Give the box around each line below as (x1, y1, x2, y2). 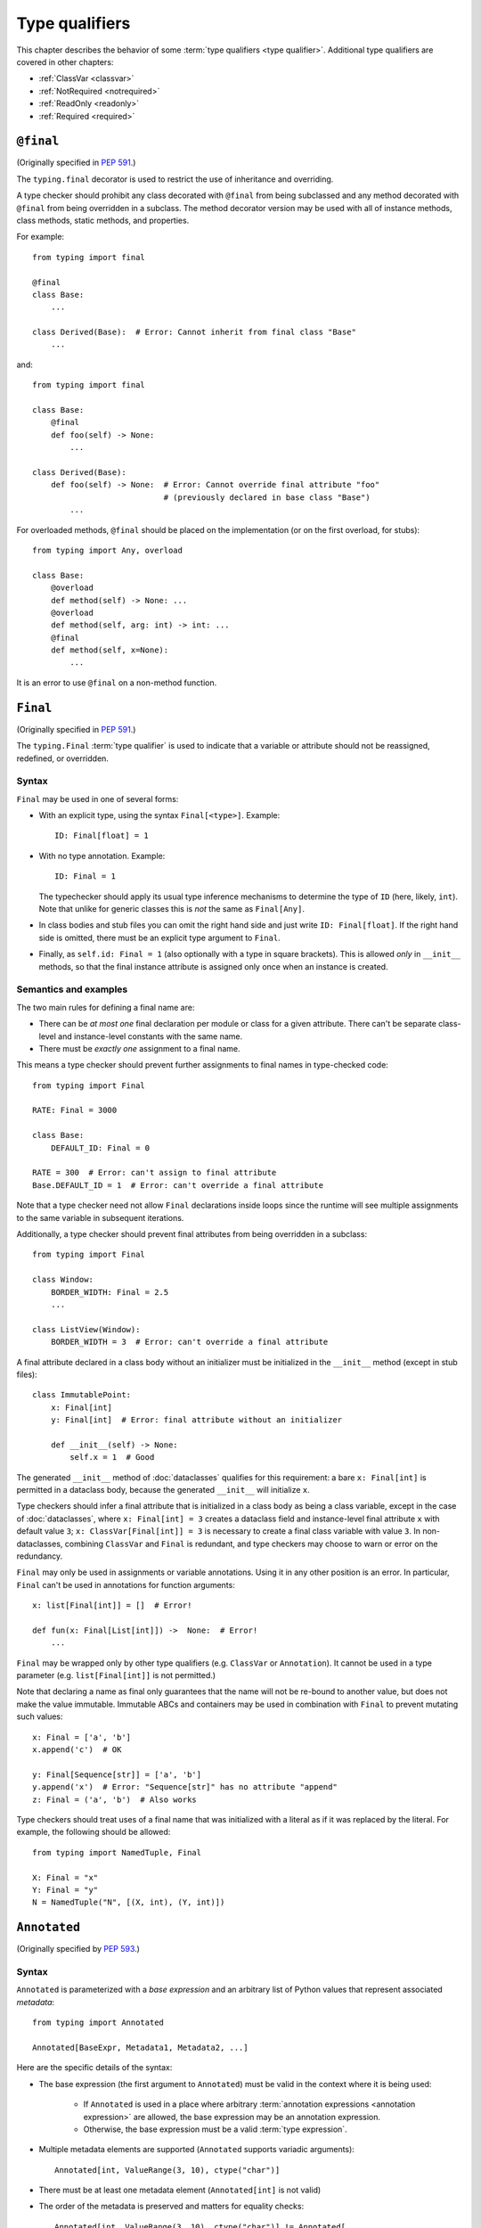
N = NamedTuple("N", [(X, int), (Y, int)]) (32, 1897, 225, 1907)
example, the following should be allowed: (16, 1827, 171, 1838)
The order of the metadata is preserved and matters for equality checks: (38, 2201, 305, 2212)
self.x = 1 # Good (69, 1453, 155, 1462)
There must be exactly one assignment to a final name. (38, 1043, 240, 1053)
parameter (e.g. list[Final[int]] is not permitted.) (16, 1670, 216, 1681)
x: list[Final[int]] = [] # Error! (32, 1601, 192, 1610)
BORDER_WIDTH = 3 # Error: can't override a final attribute (50, 1337, 329, 1347)
